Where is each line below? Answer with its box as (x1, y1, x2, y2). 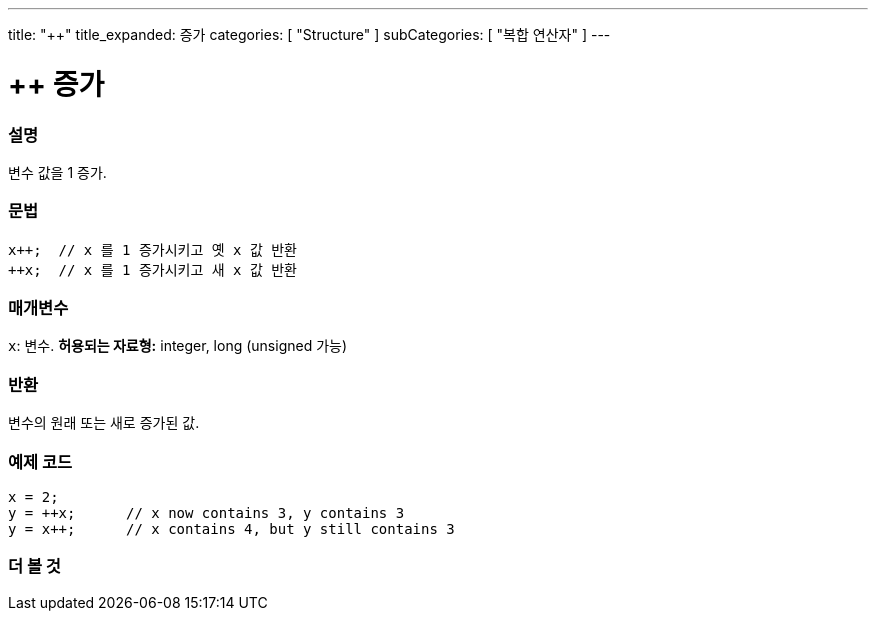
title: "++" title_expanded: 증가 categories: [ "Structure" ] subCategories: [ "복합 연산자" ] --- (8, 26, 611, 43)
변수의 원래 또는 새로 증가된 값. (8, 414, 200, 432)
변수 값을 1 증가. (8, 163, 107, 181)
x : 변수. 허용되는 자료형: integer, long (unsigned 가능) (8, 337, 348, 355)
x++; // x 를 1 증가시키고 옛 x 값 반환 (8, 241, 297, 258)
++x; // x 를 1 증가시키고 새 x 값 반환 (8, 261, 297, 278)
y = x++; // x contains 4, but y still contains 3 (8, 520, 455, 537)
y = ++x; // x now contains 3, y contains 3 (8, 504, 405, 521)
